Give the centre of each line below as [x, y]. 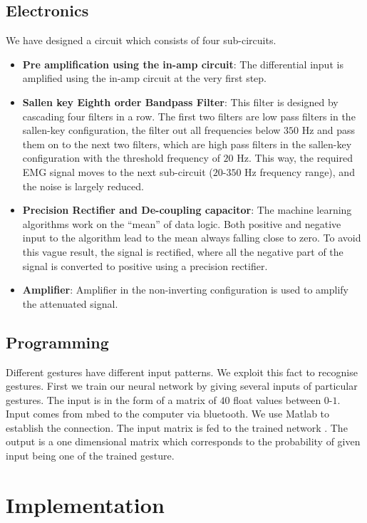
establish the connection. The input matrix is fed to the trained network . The [177, 427]
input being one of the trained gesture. [90, 456]
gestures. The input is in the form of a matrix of [111, 399]
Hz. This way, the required [295, 158]
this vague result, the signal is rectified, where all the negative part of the [183, 251]
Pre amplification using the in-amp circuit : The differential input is [183, 64]
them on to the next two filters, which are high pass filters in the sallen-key [187, 144]
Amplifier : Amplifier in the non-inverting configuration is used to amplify [185, 290]
